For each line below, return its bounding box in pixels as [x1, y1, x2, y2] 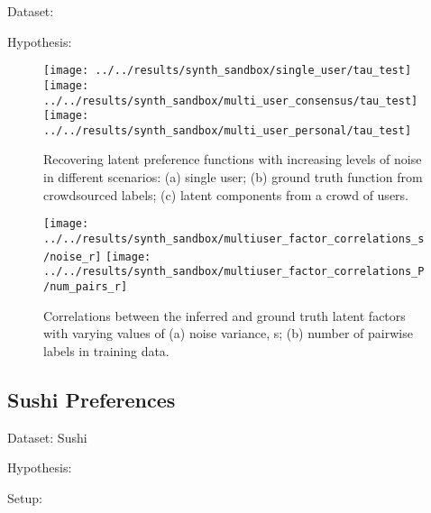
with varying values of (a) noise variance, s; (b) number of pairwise [43, 324, 413, 343]
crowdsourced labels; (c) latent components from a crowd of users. [43, 185, 408, 204]
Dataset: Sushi [7, 427, 87, 446]
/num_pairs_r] [43, 279, 128, 293]
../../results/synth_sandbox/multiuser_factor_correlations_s [43, 232, 425, 245]
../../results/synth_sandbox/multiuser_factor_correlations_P [43, 265, 425, 279]
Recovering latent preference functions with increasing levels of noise [43, 150, 422, 169]
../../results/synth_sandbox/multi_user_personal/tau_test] [43, 124, 412, 137]
